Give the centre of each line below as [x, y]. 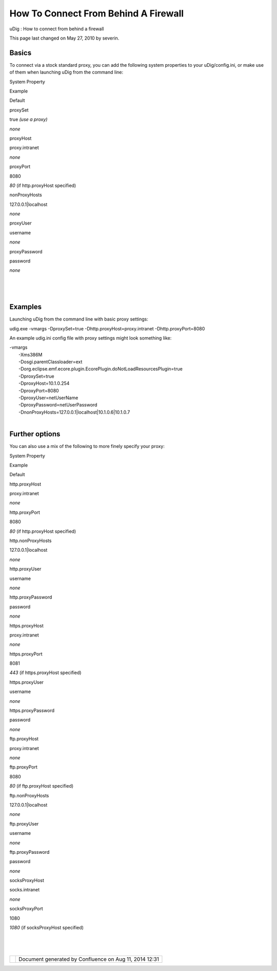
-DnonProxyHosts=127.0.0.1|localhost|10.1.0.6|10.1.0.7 [74, 412]
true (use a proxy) [28, 119]
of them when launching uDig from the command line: [66, 72]
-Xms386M [31, 354]
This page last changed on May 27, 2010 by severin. [64, 38]
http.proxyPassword [31, 597]
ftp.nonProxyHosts [29, 795]
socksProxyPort [26, 909]
